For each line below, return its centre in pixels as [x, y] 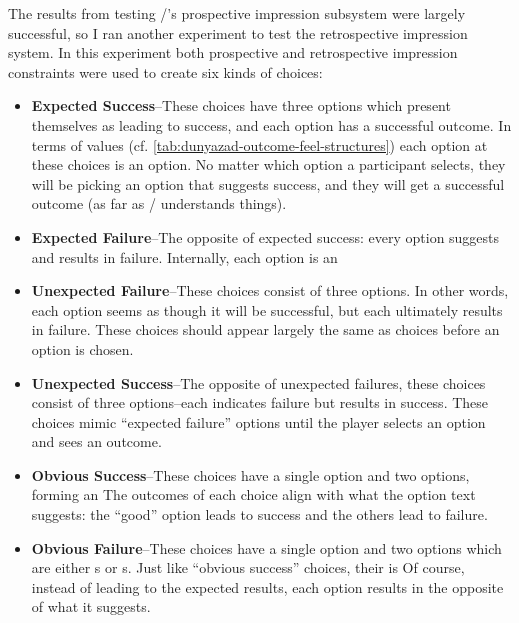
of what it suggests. [91, 606]
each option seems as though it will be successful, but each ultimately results [267, 309]
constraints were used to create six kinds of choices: [165, 71]
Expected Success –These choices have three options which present [241, 105]
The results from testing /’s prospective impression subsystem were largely [237, 13]
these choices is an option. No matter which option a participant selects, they [268, 164]
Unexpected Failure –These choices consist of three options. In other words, [270, 290]
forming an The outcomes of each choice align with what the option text [253, 494]
